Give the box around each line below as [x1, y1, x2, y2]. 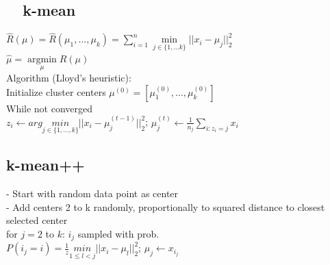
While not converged [6, 101, 93, 115]
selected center [6, 213, 68, 227]
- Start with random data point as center [6, 186, 179, 201]
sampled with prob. [77, 226, 160, 240]
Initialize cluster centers [6, 84, 106, 99]
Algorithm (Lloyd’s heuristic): [6, 71, 131, 85]
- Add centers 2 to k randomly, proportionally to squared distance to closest [6, 199, 325, 214]
